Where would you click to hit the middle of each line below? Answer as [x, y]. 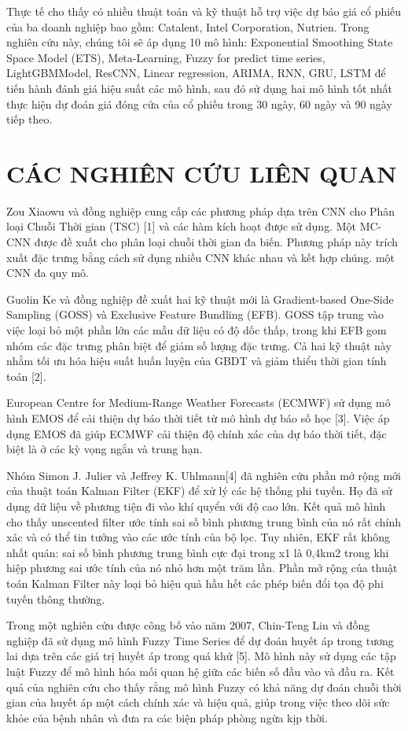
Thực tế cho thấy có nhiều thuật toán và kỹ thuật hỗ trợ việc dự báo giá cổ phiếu [204, 11]
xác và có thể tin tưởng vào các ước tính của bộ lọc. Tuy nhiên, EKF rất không [198, 537]
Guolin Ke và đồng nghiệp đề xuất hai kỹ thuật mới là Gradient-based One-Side [200, 299]
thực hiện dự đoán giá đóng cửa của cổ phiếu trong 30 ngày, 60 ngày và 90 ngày [199, 103]
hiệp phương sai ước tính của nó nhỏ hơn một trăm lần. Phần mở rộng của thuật [202, 568]
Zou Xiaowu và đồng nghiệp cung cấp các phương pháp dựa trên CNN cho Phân [201, 210]
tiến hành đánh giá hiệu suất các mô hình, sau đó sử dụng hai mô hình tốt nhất [200, 88]
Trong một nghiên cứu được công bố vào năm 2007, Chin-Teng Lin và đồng [188, 625]
